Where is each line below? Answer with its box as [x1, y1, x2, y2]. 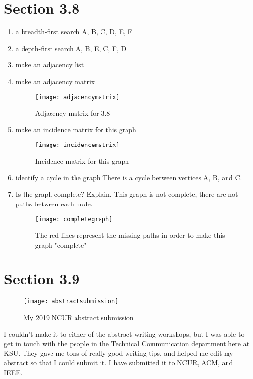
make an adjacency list [15, 59, 84, 70]
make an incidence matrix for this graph [15, 124, 136, 134]
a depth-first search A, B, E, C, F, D [15, 43, 126, 53]
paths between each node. [15, 198, 93, 208]
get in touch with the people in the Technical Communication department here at [4, 338, 250, 349]
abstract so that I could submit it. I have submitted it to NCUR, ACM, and [4, 357, 233, 368]
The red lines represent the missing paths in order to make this [35, 230, 225, 240]
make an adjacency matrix [15, 76, 95, 86]
